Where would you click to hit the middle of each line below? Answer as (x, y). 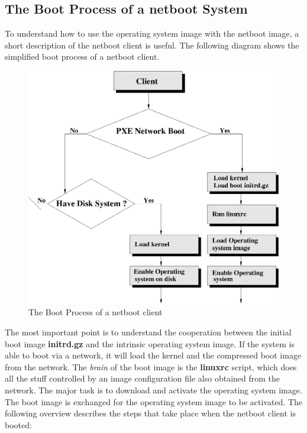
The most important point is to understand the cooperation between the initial (148, 332)
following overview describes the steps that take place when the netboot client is (150, 413)
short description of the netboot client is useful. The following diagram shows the (152, 45)
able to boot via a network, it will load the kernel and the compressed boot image (153, 355)
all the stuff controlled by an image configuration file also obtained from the (143, 378)
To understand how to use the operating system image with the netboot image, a (152, 33)
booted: (18, 424)
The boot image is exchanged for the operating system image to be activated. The (154, 401)
